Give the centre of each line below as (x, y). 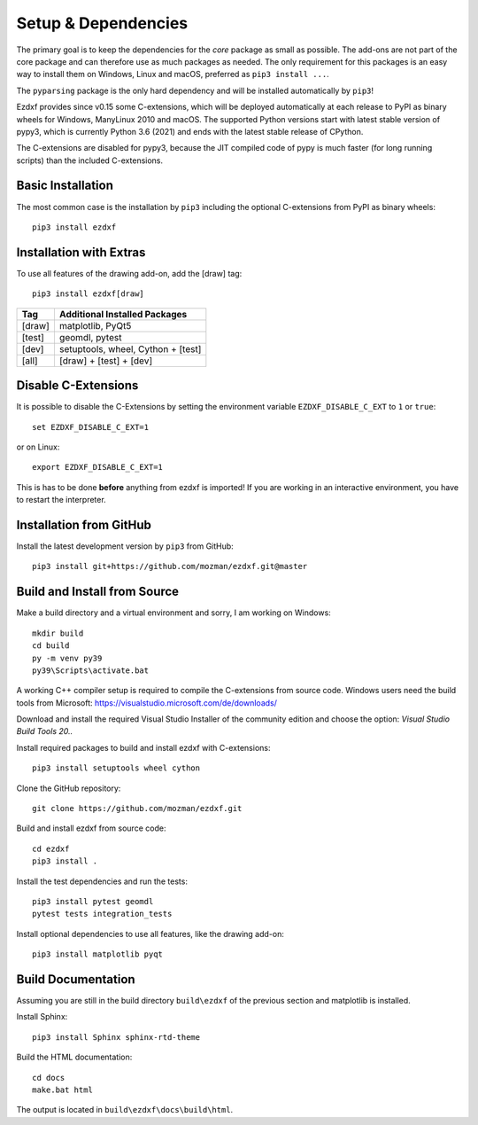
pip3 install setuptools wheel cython (116, 768)
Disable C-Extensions (77, 386)
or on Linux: (38, 447)
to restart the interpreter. (61, 500)
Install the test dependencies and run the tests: (102, 881)
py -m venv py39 (67, 658)
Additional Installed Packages (123, 314)
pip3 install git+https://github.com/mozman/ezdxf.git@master (170, 566)
